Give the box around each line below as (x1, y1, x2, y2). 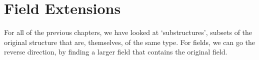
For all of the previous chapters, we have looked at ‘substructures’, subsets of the (4, 27, 252, 37)
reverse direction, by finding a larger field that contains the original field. (4, 46, 227, 57)
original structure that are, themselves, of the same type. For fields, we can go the (4, 36, 255, 47)
